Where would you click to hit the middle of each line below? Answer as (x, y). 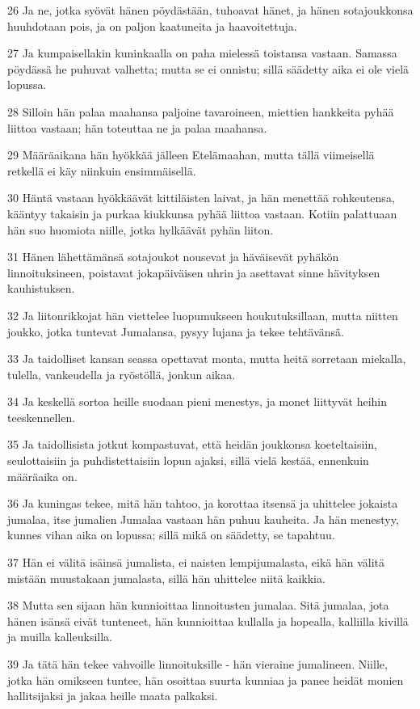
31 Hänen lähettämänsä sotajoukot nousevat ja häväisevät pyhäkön (173, 257)
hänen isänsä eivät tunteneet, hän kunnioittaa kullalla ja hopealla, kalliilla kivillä (208, 620)
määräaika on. (42, 476)
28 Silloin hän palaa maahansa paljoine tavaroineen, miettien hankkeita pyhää (201, 111)
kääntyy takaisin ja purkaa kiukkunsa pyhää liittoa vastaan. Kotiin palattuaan (202, 213)
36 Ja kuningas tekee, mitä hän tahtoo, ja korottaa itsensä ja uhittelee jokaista (203, 503)
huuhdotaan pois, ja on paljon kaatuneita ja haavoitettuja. (152, 25)
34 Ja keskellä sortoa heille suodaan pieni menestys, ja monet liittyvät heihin (197, 401)
